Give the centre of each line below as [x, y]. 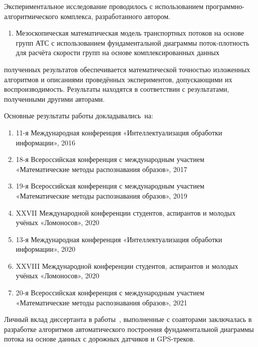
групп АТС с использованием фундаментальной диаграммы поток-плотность [133, 42]
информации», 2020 [46, 249]
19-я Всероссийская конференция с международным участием [110, 186]
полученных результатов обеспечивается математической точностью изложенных [127, 69]
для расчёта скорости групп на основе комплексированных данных [117, 52]
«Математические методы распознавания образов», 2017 [101, 169]
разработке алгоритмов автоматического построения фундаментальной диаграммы [129, 329]
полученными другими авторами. [55, 99]
